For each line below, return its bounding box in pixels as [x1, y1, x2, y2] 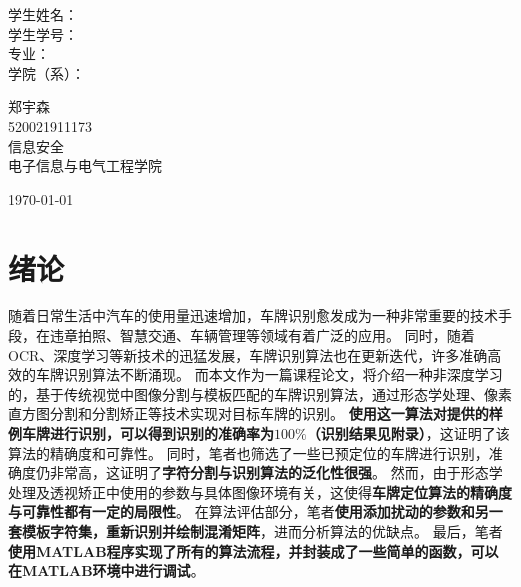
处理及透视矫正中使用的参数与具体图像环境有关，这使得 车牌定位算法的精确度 [8, 481, 512, 502]
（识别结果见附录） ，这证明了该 [306, 423, 510, 444]
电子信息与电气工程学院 [8, 155, 162, 176]
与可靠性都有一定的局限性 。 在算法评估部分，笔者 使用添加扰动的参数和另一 [8, 501, 503, 522]
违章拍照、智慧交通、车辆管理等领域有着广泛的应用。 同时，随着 [49, 325, 475, 346]
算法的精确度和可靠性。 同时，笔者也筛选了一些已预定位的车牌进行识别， [8, 442, 489, 463]
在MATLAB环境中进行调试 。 [8, 560, 205, 581]
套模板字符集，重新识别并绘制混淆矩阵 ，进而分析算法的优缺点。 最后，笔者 [8, 521, 503, 541]
